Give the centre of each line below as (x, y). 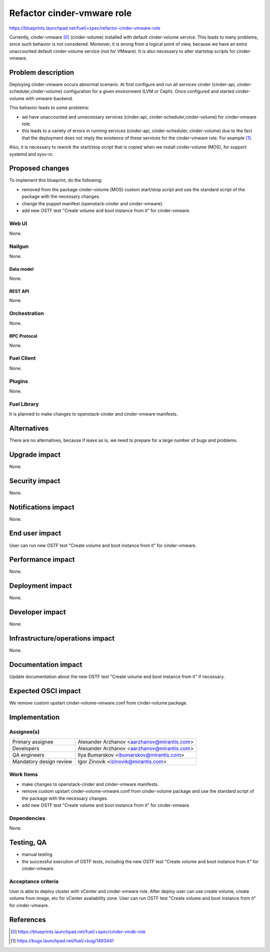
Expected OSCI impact (45, 691)
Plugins (19, 381)
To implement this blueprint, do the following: (56, 180)
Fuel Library (24, 404)
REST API (19, 291)
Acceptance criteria (34, 881)
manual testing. (37, 854)
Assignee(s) (24, 732)
